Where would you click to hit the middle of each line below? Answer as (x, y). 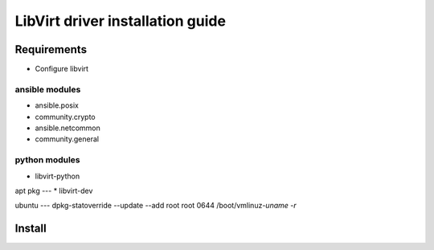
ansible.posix (57, 105)
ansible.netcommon (68, 128)
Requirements (51, 49)
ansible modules (48, 89)
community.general (67, 139)
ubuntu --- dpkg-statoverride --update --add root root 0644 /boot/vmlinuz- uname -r (156, 206)
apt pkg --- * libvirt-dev (54, 191)
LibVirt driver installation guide (121, 21)
